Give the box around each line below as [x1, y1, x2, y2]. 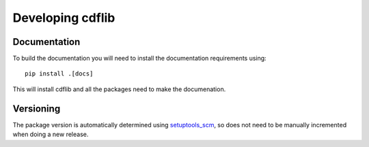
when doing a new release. [12, 130, 89, 139]
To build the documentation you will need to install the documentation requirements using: [12, 54, 266, 63]
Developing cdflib [12, 10, 115, 25]
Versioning [12, 103, 61, 114]
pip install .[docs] [25, 70, 94, 78]
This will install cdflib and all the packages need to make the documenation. [12, 85, 226, 93]
